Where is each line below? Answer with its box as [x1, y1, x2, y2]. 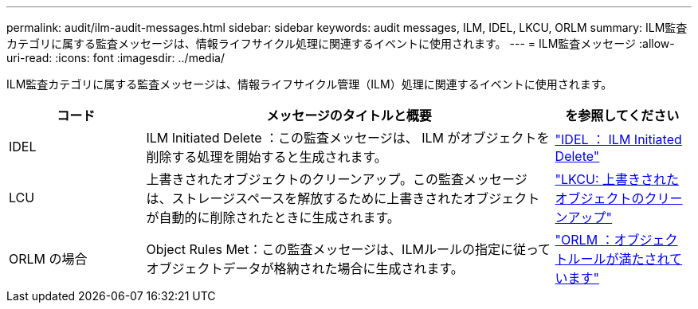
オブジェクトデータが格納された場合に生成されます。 [146, 260, 464, 276]
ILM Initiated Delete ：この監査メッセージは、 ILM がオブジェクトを [146, 130, 550, 146]
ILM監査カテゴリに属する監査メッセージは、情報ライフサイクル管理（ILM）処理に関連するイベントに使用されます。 [6, 77, 613, 91]
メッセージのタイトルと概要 [266, 108, 432, 123]
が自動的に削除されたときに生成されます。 [146, 209, 400, 225]
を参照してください [565, 108, 680, 123]
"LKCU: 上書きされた [555, 171, 680, 187]
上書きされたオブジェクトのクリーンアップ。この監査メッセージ [146, 171, 527, 187]
